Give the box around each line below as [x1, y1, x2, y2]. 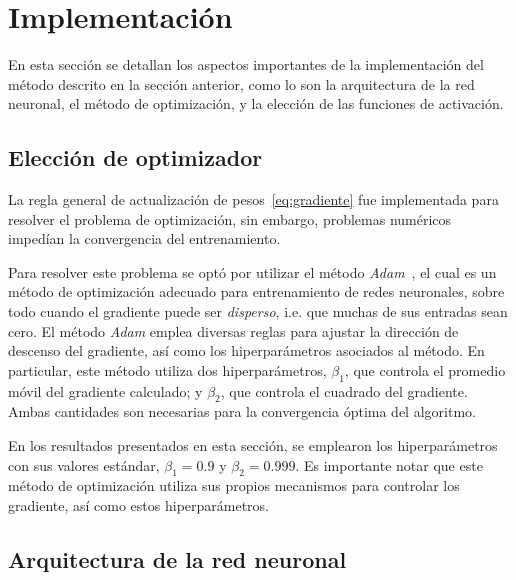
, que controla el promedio [344, 359, 506, 380]
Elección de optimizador [8, 142, 263, 173]
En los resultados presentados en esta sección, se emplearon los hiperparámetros [8, 435, 498, 456]
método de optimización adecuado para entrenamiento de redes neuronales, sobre [8, 281, 505, 302]
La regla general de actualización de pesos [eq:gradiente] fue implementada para [8, 189, 499, 210]
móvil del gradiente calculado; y [8, 380, 203, 401]
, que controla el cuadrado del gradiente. [220, 380, 468, 401]
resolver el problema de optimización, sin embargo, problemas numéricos [8, 208, 452, 229]
